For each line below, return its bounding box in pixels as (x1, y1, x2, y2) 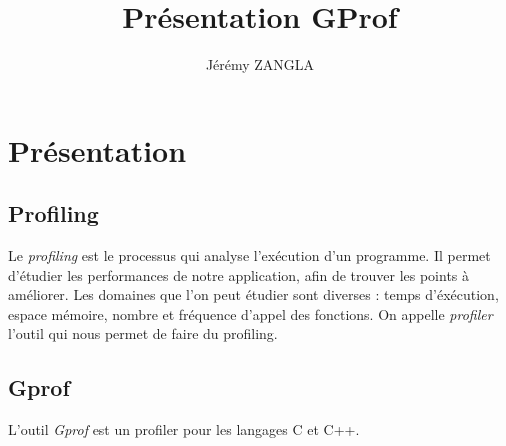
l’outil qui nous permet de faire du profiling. (8, 323, 278, 344)
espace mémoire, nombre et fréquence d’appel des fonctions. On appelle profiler (8, 303, 493, 324)
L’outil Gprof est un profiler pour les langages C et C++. (8, 419, 360, 440)
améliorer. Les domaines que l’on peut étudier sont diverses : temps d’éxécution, (8, 284, 499, 305)
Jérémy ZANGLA (205, 54, 315, 75)
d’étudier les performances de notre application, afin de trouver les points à (8, 264, 470, 285)
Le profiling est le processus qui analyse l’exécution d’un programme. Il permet (8, 245, 491, 266)
